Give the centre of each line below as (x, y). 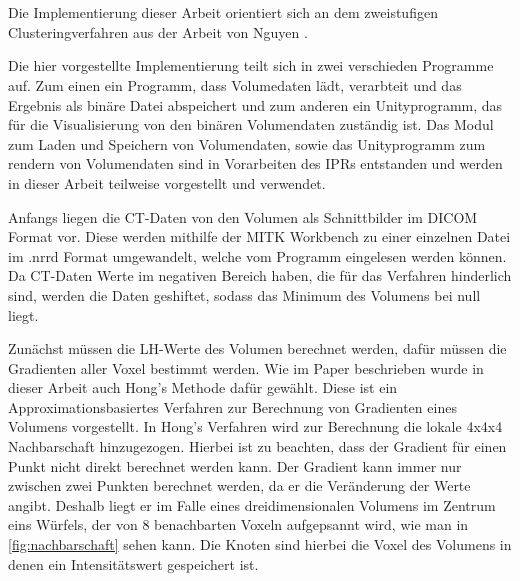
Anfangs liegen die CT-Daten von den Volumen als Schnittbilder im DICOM (243, 216)
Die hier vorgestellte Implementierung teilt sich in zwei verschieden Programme (251, 65)
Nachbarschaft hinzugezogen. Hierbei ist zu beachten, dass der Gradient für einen (257, 446)
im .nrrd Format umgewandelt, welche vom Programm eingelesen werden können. (257, 255)
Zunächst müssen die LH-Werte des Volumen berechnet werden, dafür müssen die (257, 348)
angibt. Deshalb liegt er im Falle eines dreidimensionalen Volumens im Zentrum (252, 504)
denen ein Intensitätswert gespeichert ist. (133, 563)
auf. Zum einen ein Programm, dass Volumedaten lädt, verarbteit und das (235, 84)
